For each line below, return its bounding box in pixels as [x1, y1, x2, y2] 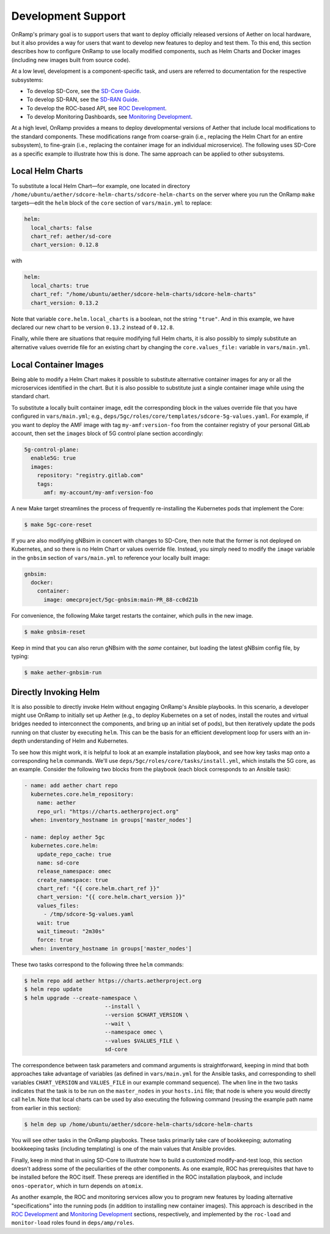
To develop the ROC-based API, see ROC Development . [26, 104, 167, 112]
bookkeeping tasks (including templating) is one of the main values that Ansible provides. [11, 1145, 237, 1153]
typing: [11, 653, 29, 660]
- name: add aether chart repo [24, 782, 119, 789]
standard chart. [11, 393, 50, 400]
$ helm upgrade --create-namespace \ [24, 994, 137, 1001]
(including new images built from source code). [11, 56, 131, 64]
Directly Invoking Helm [11, 687, 100, 697]
